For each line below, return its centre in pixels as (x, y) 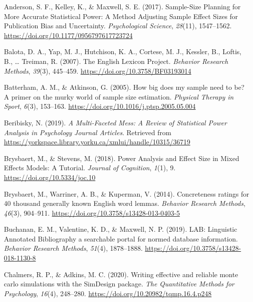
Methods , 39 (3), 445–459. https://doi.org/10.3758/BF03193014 (98, 70)
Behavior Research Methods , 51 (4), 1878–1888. (74, 248)
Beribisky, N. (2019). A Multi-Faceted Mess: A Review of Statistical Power (116, 122)
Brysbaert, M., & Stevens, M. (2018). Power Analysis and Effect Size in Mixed (122, 158)
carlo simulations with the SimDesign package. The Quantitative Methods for (119, 284)
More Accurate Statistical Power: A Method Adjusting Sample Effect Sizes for (121, 16)
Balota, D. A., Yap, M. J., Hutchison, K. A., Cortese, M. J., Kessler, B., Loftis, (123, 51)
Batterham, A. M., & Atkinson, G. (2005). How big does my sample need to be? (124, 87)
